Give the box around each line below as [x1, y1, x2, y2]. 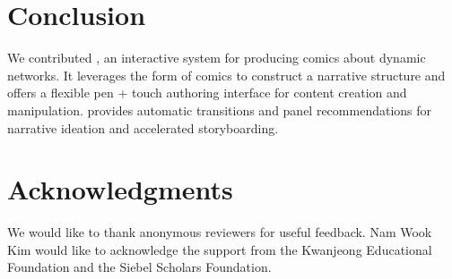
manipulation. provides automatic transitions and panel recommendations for [7, 100, 432, 119]
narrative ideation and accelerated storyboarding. [7, 118, 279, 137]
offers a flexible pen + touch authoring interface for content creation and [7, 83, 407, 102]
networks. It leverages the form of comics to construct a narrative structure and [7, 65, 446, 84]
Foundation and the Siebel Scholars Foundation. [7, 258, 272, 276]
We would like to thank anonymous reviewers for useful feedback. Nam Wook [7, 223, 432, 241]
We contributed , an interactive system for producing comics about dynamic [7, 48, 426, 67]
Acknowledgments [7, 171, 233, 207]
